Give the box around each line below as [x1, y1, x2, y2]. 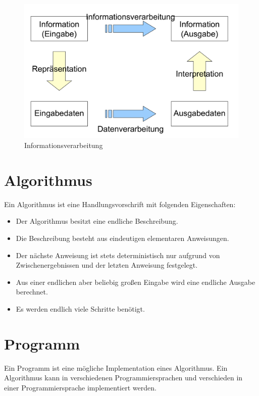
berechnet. [16, 286, 48, 297]
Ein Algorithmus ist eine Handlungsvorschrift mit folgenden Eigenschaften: [4, 199, 236, 209]
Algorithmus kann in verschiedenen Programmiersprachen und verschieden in [4, 372, 243, 383]
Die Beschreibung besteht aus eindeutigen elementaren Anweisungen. [16, 232, 229, 243]
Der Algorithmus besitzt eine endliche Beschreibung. [16, 216, 178, 226]
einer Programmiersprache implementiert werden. [4, 382, 157, 392]
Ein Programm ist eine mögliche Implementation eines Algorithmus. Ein [4, 362, 228, 373]
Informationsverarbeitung [24, 140, 103, 150]
